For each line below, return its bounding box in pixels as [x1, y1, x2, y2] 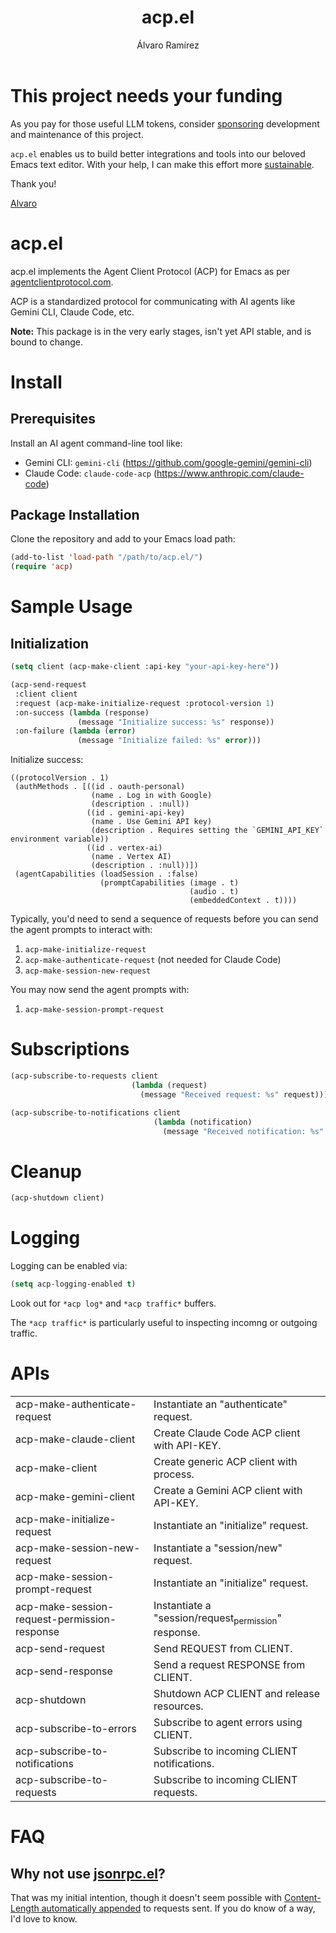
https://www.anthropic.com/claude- [156, 467, 305, 479]
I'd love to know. [10, 1913, 78, 1925]
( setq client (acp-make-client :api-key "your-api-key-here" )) [10, 662, 280, 672]
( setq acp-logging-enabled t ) [10, 1279, 137, 1290]
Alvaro [10, 197, 38, 209]
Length [10, 1902, 40, 1915]
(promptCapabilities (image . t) [99, 878, 240, 888]
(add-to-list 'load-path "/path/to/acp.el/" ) [10, 552, 203, 563]
